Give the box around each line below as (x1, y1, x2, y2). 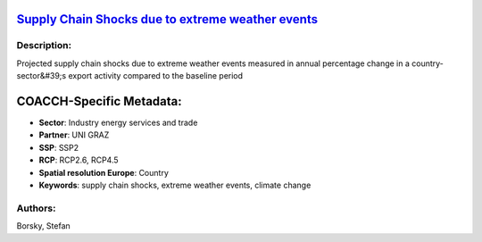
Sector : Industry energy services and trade (38, 117, 198, 129)
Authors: (16, 202, 56, 214)
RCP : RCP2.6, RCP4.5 (38, 154, 120, 165)
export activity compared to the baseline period (68, 71, 244, 81)
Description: (16, 39, 71, 52)
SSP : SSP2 (38, 142, 79, 153)
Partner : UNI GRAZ (38, 129, 110, 140)
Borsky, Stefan (16, 221, 71, 231)
